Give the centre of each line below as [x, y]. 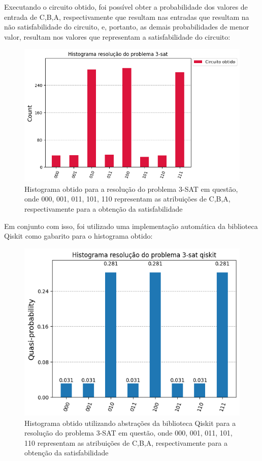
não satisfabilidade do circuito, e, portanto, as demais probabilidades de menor [127, 27]
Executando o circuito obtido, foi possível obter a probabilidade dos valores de [126, 7]
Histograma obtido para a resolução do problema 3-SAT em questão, [131, 189]
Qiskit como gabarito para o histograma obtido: [78, 236]
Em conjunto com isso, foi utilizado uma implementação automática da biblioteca [131, 226]
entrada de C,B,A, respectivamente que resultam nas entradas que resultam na [127, 17]
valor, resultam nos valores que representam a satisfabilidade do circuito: [117, 36]
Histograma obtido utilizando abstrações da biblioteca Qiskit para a [130, 423]
